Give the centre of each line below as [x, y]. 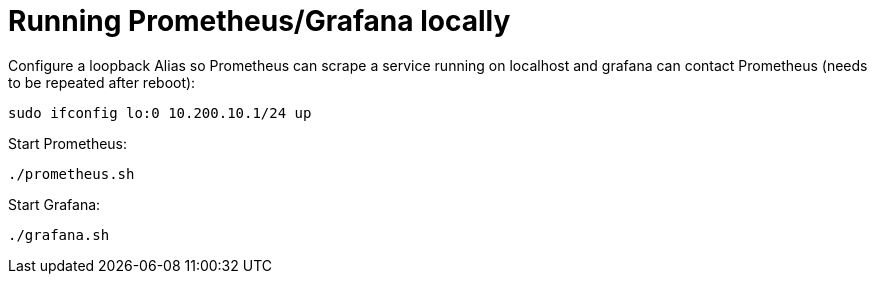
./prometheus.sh [71, 173]
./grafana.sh [59, 234]
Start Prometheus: [68, 143]
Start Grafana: [54, 204]
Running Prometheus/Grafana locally [259, 21]
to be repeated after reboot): [102, 82]
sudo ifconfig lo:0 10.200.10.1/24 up [160, 112]
